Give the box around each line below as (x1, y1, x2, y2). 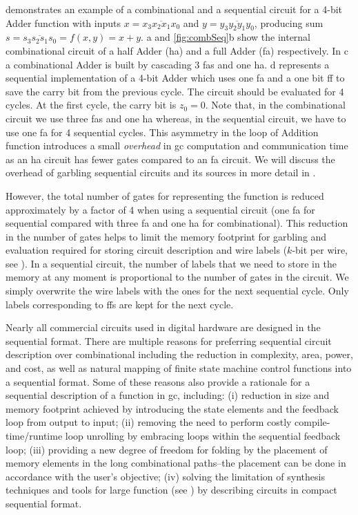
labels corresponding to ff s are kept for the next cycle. (6, 297, 234, 311)
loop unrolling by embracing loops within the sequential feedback (65, 429, 341, 443)
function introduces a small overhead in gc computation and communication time (6, 138, 348, 153)
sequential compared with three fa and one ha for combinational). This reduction (6, 216, 348, 230)
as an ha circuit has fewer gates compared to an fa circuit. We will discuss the (6, 151, 335, 166)
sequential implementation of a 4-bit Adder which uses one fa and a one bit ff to (6, 71, 345, 85)
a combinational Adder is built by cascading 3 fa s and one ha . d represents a (6, 57, 330, 71)
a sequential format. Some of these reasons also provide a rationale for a (6, 374, 310, 388)
